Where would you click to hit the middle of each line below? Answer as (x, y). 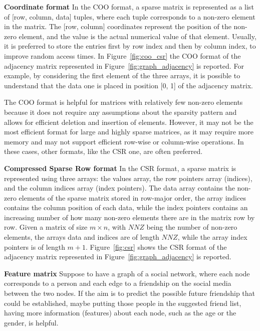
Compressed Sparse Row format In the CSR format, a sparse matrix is (120, 168)
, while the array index (212, 237)
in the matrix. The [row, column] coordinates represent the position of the (118, 26)
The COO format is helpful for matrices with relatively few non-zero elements (123, 102)
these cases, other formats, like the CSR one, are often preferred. (103, 151)
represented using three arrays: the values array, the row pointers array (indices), (128, 178)
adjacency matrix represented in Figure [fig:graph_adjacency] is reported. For (124, 65)
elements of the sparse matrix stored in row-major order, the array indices (132, 197)
